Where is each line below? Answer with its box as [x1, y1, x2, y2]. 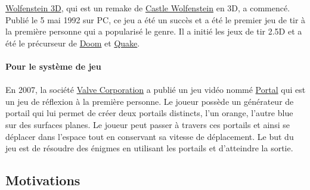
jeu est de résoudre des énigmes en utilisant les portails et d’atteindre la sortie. [5, 142, 293, 154]
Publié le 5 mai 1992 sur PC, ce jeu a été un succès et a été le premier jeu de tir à [5, 13, 306, 26]
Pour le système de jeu [5, 60, 101, 72]
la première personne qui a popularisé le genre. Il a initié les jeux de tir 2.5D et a [5, 25, 302, 38]
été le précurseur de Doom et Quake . [5, 36, 140, 49]
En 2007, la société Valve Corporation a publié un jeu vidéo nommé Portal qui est [5, 83, 306, 96]
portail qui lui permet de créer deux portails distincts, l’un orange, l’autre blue [5, 107, 293, 119]
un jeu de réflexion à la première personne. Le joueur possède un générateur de [5, 95, 294, 107]
